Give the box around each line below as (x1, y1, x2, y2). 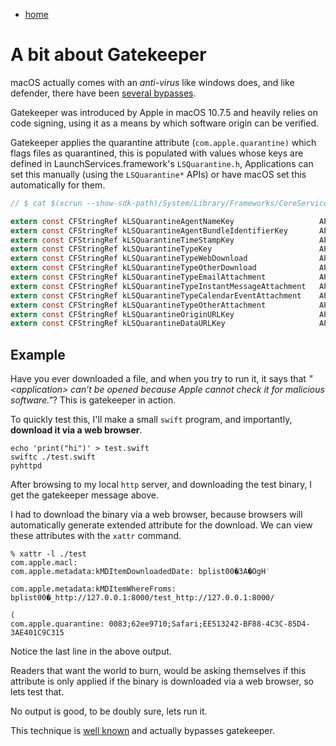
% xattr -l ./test (10, 549, 87, 559)
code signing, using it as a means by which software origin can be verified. (10, 117, 320, 129)
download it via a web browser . (10, 424, 143, 436)
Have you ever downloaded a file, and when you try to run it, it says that (10, 373, 307, 385)
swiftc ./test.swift (10, 452, 97, 463)
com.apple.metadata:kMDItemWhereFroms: (10, 584, 177, 594)
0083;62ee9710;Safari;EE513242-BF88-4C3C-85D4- (108, 619, 311, 629)
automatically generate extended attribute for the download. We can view (10, 519, 313, 531)
